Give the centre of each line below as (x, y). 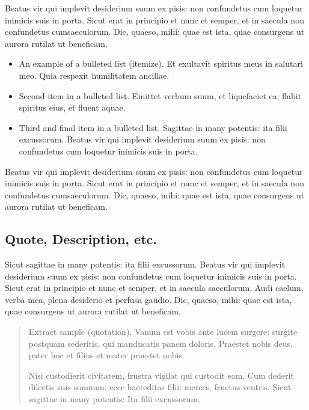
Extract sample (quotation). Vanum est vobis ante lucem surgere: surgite (163, 332)
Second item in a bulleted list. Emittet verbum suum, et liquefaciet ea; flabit (160, 95)
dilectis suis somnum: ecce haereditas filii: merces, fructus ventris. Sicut (160, 387)
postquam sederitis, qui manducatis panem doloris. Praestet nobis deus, (161, 343)
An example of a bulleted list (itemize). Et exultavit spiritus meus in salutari (161, 63)
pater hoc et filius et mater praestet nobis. (106, 355)
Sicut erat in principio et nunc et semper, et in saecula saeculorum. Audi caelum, (154, 288)
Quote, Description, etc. (81, 239)
